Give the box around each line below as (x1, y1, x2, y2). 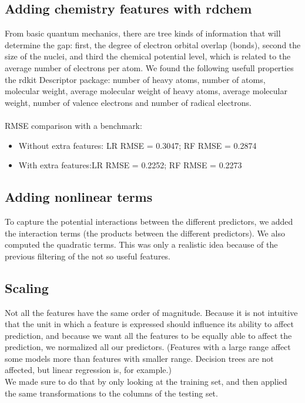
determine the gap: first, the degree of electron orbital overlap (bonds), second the (5, 38, 301, 51)
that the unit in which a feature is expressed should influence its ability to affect (5, 318, 294, 330)
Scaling (5, 278, 49, 297)
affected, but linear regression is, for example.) (5, 364, 172, 376)
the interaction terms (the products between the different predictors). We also (5, 227, 285, 239)
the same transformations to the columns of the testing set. (5, 387, 218, 399)
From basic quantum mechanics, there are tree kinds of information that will (5, 27, 281, 39)
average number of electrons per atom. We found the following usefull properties (5, 61, 294, 74)
